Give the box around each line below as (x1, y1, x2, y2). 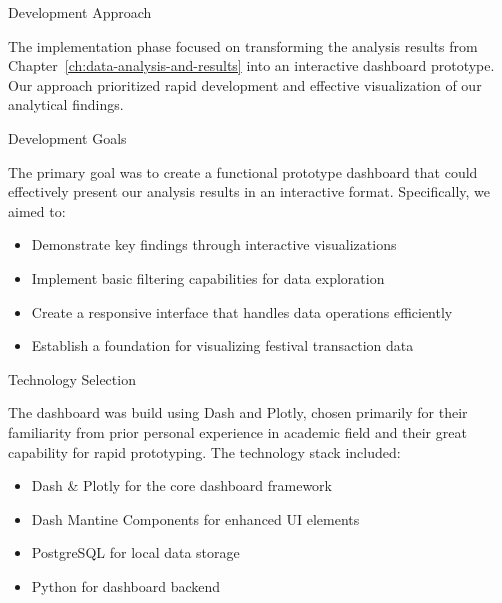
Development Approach (8, 2, 152, 22)
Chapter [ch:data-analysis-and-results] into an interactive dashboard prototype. (8, 55, 495, 76)
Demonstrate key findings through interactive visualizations (31, 234, 397, 255)
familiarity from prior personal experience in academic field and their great (8, 421, 467, 442)
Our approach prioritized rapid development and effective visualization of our (8, 74, 482, 95)
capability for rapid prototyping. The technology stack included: (8, 441, 401, 462)
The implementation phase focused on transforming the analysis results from (8, 35, 478, 56)
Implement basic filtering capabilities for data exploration (31, 267, 385, 288)
